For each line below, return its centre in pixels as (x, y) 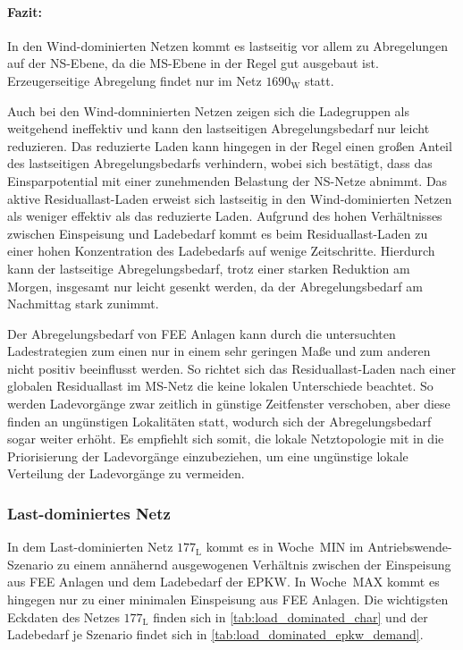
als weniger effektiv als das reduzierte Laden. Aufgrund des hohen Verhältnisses (225, 216)
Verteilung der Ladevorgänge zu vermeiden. (126, 473)
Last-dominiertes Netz (89, 513)
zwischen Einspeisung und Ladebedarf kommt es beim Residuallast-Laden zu (218, 233)
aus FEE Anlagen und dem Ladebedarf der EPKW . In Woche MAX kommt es (223, 582)
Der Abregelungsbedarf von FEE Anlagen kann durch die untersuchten (202, 333)
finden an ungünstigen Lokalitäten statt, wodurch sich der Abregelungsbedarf (219, 421)
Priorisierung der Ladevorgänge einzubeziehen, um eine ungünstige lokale (208, 456)
